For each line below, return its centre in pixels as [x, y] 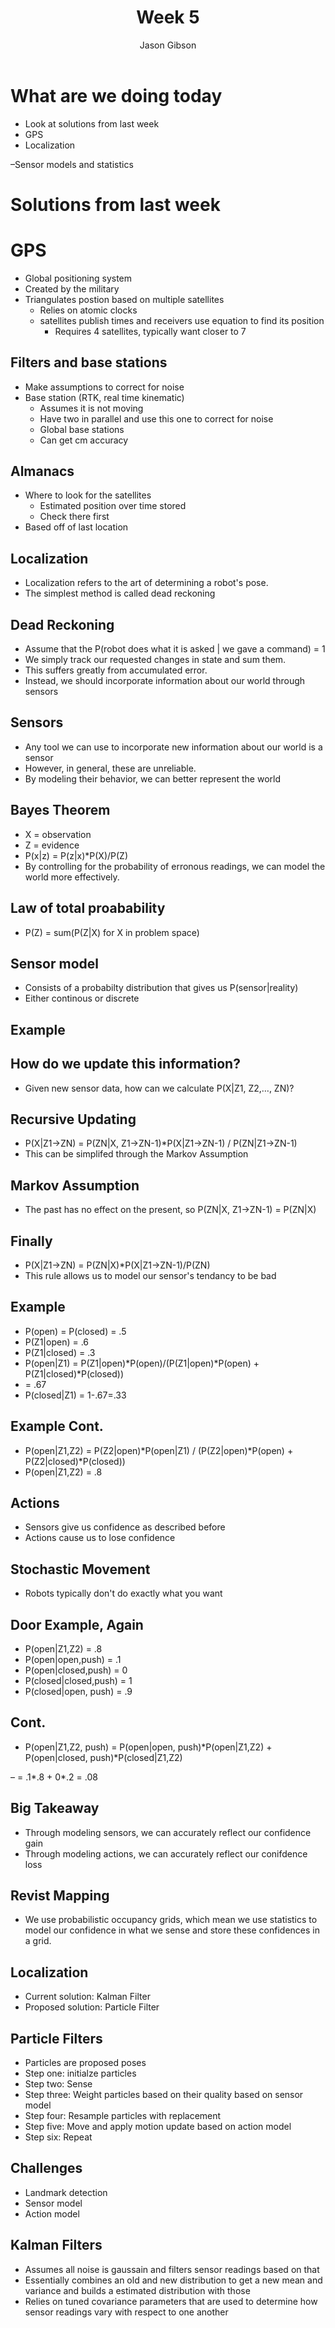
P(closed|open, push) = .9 [78, 1692]
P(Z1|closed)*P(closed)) [74, 1373]
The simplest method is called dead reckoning [120, 593]
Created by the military [72, 288]
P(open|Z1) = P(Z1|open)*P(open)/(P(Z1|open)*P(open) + [142, 1363]
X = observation [58, 834]
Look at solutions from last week [92, 123]
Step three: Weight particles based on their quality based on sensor [164, 2095]
